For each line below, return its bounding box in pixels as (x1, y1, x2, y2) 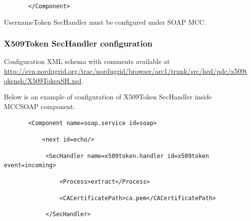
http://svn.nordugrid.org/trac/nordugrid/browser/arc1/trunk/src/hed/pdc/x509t (4, 66, 247, 76)
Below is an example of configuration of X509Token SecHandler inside (4, 92, 212, 102)
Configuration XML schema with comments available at (4, 56, 170, 66)
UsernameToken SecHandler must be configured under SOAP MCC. (4, 16, 206, 27)
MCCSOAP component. (4, 101, 75, 111)
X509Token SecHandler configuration (4, 37, 152, 49)
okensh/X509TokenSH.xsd (4, 75, 82, 85)
